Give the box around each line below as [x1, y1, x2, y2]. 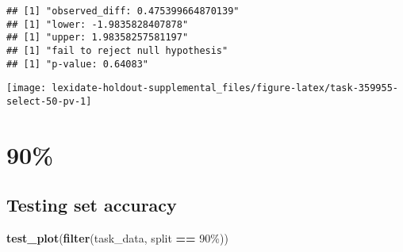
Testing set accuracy [6, 193, 177, 217]
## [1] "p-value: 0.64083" [6, 58, 148, 70]
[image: [6, 82, 47, 94]
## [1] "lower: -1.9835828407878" [6, 18, 189, 30]
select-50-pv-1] [6, 95, 92, 107]
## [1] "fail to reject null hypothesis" [6, 44, 228, 56]
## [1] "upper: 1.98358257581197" [6, 32, 189, 44]
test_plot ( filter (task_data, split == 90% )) [6, 230, 228, 246]
